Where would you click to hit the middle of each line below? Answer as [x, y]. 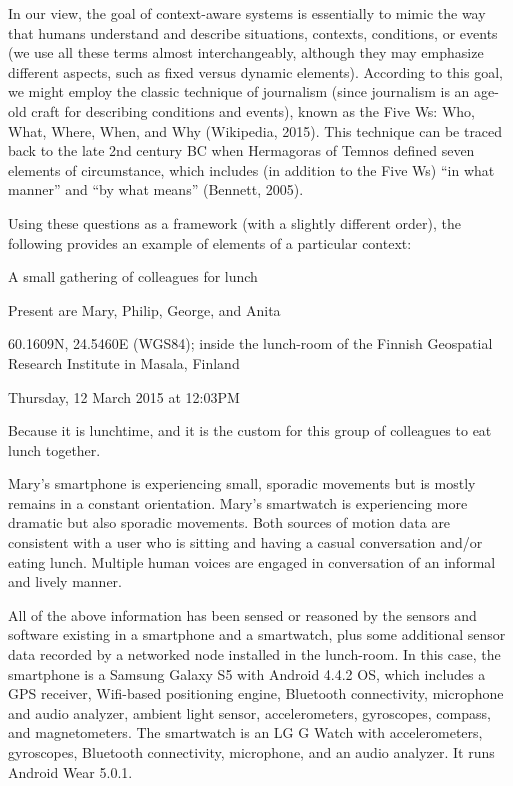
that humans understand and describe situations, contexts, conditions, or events [253, 32]
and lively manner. [65, 581]
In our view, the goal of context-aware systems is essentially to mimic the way [247, 13]
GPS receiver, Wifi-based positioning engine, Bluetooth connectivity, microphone [256, 693]
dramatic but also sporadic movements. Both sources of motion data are [229, 522]
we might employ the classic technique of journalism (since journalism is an [239, 91]
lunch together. [54, 449]
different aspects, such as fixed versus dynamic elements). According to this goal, [255, 71]
